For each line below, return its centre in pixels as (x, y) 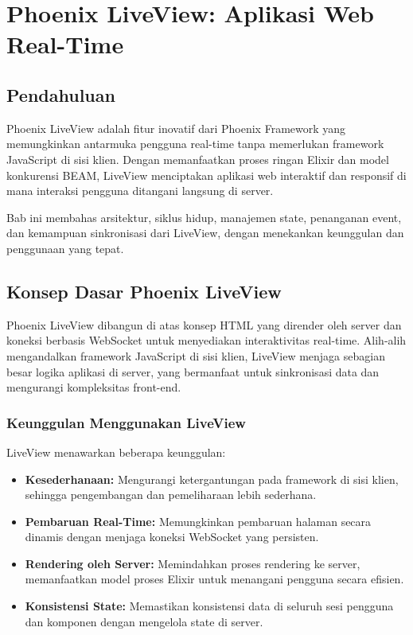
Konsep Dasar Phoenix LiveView (144, 291)
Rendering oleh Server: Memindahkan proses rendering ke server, (193, 563)
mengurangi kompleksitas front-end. (94, 387)
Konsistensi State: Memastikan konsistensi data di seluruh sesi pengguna (209, 606)
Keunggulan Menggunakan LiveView (126, 422)
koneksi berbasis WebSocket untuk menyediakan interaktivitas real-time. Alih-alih (206, 340)
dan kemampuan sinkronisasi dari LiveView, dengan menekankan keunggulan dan (205, 233)
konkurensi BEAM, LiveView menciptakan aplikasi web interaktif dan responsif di (206, 175)
